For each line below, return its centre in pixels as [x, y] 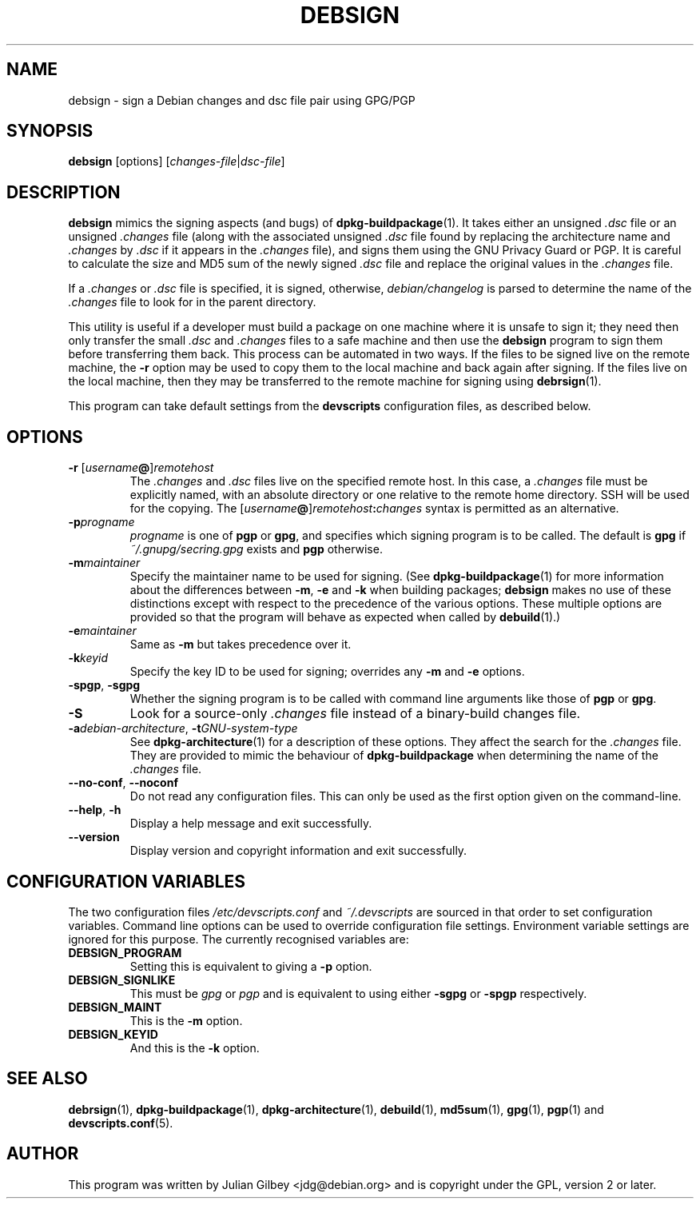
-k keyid [88, 658]
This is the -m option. [186, 1020]
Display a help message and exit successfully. [251, 824]
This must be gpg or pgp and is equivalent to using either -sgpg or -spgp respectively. [358, 993]
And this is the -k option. [195, 1047]
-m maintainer [104, 563]
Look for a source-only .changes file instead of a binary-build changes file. [355, 714]
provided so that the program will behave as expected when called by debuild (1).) [345, 617]
